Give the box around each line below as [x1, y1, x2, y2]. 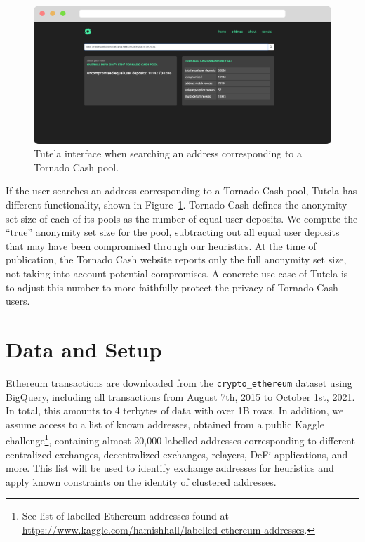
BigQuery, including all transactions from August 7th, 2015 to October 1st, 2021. [6, 389, 355, 404]
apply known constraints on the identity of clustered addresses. [6, 474, 277, 489]
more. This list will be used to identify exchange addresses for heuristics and [6, 461, 334, 475]
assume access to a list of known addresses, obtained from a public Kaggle [6, 416, 325, 431]
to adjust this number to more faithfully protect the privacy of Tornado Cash [6, 279, 338, 294]
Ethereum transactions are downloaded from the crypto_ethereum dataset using [6, 375, 352, 390]
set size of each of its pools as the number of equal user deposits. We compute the [6, 211, 358, 225]
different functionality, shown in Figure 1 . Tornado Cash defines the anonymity [6, 197, 347, 212]
